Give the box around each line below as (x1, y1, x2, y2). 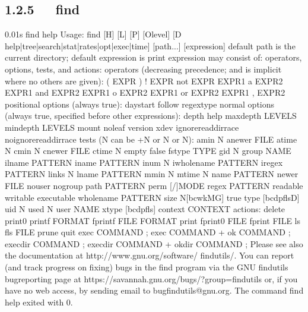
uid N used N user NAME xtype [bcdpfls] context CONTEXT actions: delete (5, 203, 285, 215)
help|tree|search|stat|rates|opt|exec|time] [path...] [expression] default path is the (5, 39, 296, 52)
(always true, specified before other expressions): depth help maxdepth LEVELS (5, 109, 297, 122)
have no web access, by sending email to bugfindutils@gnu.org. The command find (5, 284, 304, 297)
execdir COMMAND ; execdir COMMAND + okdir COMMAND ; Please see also (5, 237, 303, 250)
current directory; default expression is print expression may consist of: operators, (5, 51, 302, 64)
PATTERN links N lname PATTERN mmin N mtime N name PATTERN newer (5, 168, 299, 180)
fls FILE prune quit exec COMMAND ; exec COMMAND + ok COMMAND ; (5, 226, 291, 238)
